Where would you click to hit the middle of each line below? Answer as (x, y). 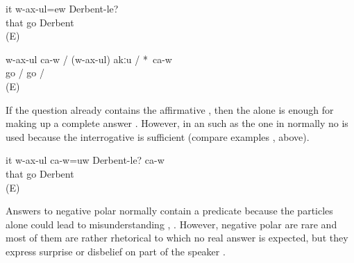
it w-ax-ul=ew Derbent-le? (62, 8)
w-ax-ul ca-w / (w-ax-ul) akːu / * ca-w (89, 59)
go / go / (25, 73)
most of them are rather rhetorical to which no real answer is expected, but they (177, 238)
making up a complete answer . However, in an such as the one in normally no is (177, 123)
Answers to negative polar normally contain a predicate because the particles (169, 211)
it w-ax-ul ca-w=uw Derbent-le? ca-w (85, 160)
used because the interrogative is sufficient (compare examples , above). (158, 136)
